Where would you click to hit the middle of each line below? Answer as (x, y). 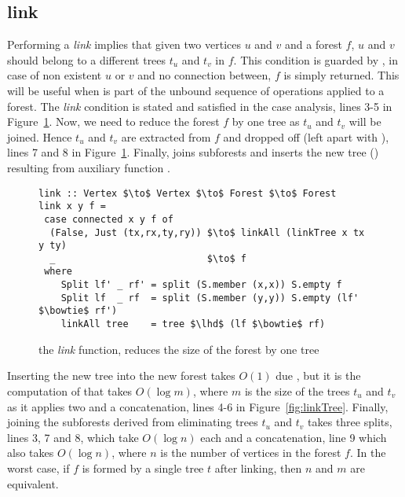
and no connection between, (204, 75)
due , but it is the (318, 376)
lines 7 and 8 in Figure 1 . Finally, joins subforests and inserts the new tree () (193, 152)
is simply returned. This (341, 75)
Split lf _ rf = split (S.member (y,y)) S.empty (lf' (210, 298)
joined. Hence (40, 136)
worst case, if (38, 468)
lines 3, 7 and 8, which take (73, 437)
